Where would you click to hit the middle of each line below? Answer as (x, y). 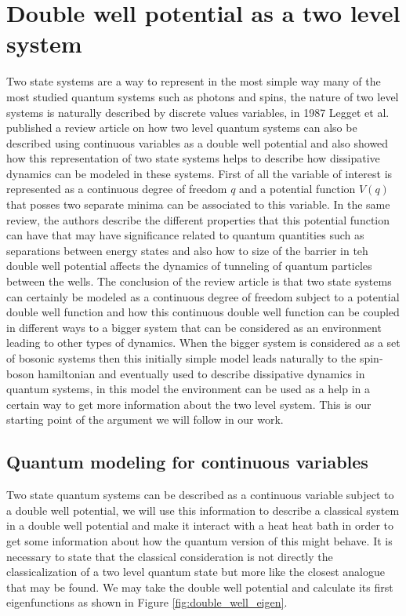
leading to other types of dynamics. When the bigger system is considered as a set (203, 343)
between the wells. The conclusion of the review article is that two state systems (199, 281)
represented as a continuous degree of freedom (117, 189)
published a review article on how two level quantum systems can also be (182, 128)
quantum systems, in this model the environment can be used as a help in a (188, 389)
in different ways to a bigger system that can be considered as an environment (194, 327)
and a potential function (297, 189)
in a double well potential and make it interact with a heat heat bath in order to (200, 525)
